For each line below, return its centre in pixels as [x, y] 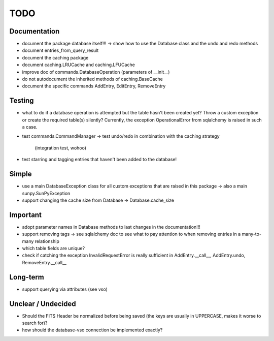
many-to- [251, 234]
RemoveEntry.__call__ [44, 262]
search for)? [35, 323]
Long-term [27, 277]
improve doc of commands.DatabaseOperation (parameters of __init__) [96, 72]
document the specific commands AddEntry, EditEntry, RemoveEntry [94, 86]
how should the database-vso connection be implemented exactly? [92, 330]
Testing [22, 101]
